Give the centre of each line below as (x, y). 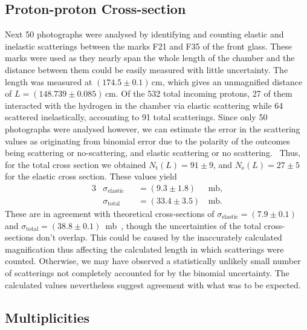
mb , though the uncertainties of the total (183, 225)
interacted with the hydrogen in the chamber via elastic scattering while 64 (144, 105)
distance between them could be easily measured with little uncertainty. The (147, 69)
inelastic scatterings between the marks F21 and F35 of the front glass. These (149, 46)
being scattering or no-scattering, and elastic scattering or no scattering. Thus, (153, 153)
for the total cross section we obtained (76, 164)
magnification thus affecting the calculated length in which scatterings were (144, 249)
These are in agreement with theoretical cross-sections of (110, 213)
